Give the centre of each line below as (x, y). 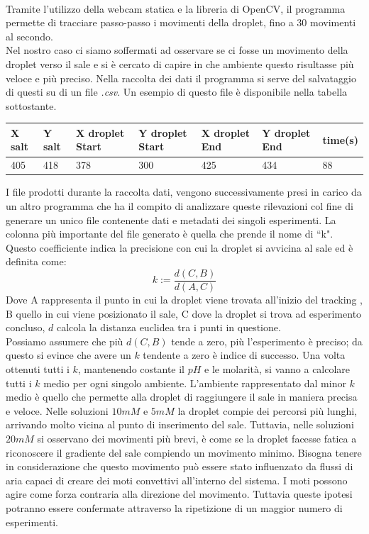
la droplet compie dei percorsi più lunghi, (267, 410)
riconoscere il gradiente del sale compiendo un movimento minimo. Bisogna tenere (184, 452)
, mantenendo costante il (131, 368)
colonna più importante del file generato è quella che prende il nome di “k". (170, 234)
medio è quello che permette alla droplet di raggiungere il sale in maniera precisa (182, 397)
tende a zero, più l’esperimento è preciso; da (267, 341)
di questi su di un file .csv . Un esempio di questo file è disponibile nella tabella (177, 92)
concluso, (26, 327)
